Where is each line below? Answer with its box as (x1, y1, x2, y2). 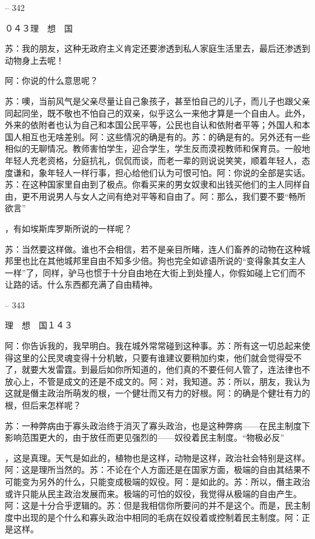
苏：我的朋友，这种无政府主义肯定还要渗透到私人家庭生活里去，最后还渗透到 (5, 42, 310, 55)
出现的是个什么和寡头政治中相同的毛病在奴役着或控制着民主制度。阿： (21, 510, 302, 523)
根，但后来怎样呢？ (5, 399, 81, 412)
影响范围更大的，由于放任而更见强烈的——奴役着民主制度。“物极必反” (5, 431, 285, 444)
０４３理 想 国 (5, 21, 73, 34)
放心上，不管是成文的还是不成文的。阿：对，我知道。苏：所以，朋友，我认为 (5, 375, 310, 387)
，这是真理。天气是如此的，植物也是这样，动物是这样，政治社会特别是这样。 (5, 451, 310, 464)
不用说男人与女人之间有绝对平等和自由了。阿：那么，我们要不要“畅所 (30, 189, 306, 202)
